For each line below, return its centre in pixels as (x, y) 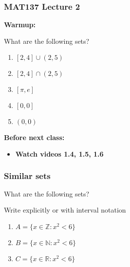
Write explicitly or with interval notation (65, 210)
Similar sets (27, 175)
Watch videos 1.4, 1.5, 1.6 (59, 154)
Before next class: (34, 137)
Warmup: (20, 25)
